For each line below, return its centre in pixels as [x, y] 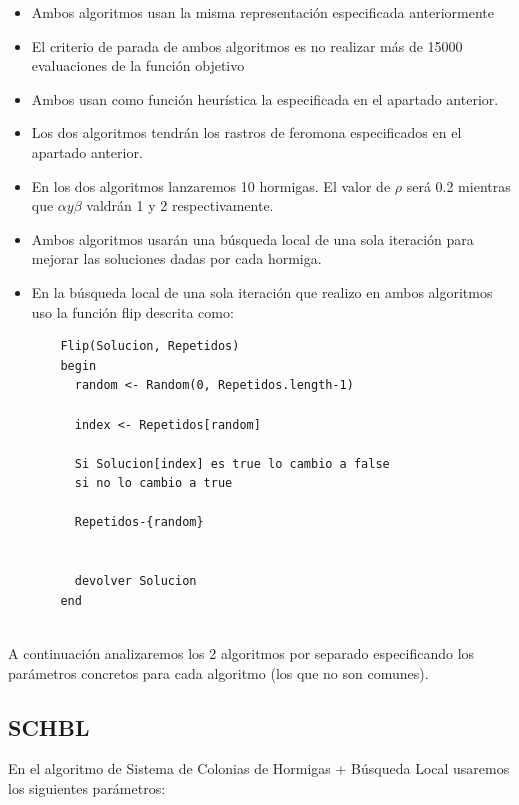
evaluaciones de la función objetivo [138, 65]
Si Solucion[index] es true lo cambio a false [232, 463]
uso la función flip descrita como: [132, 311]
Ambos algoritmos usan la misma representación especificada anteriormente [263, 12]
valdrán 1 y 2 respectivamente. [180, 205]
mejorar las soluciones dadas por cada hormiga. [176, 258]
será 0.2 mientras [458, 185]
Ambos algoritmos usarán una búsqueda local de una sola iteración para [252, 238]
